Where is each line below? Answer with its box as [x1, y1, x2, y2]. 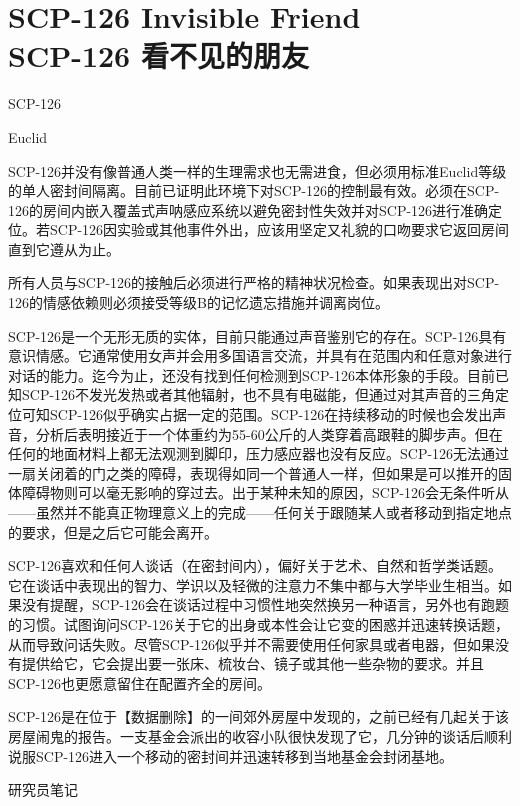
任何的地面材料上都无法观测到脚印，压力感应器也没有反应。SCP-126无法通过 [8, 443, 510, 464]
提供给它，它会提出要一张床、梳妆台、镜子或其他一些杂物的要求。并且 [21, 653, 484, 674]
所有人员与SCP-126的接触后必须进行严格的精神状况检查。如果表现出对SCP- [8, 272, 500, 293]
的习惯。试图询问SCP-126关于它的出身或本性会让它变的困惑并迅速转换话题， [8, 613, 510, 634]
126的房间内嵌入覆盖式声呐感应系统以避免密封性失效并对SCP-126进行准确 [8, 199, 489, 220]
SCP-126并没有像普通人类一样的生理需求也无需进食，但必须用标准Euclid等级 [8, 160, 507, 181]
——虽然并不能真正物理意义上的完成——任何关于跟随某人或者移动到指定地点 [8, 502, 512, 522]
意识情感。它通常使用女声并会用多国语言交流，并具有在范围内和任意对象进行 [8, 345, 512, 366]
